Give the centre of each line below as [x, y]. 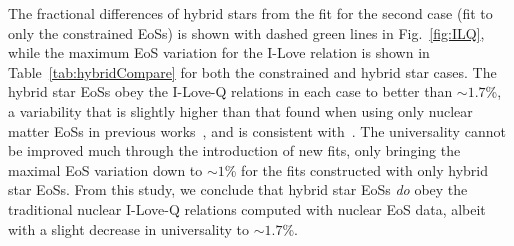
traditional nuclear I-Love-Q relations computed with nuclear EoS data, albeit [247, 208]
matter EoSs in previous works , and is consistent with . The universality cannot [257, 130]
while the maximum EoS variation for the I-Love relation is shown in [219, 52]
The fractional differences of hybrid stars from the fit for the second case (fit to [250, 13]
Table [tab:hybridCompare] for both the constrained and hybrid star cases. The [252, 71]
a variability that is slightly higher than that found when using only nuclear [240, 110]
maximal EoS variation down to [105, 169]
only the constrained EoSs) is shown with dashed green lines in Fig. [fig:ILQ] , [246, 32]
